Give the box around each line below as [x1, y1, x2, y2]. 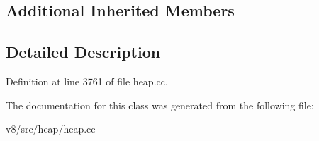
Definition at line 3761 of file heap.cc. [6, 73, 168, 88]
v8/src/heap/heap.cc [6, 121, 96, 136]
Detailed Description [6, 41, 161, 63]
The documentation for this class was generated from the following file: [6, 97, 314, 112]
